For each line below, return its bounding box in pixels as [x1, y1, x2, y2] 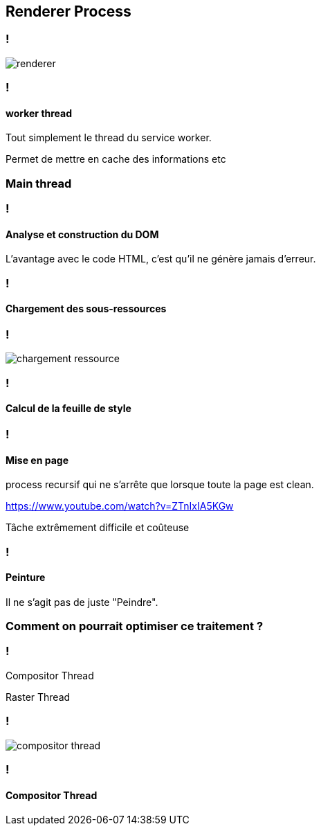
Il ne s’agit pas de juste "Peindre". [6, 596, 158, 608]
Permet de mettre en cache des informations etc [6, 153, 226, 166]
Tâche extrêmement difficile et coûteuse [6, 521, 190, 534]
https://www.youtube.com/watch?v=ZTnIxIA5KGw [6, 500, 234, 512]
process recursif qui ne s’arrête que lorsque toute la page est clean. [6, 479, 314, 491]
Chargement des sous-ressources [6, 303, 167, 315]
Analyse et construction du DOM [6, 228, 159, 240]
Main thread [6, 176, 72, 190]
